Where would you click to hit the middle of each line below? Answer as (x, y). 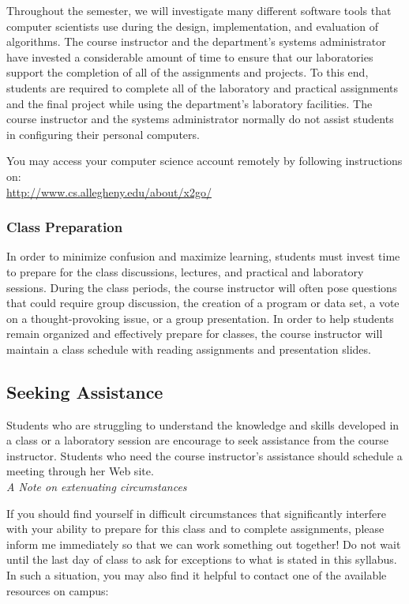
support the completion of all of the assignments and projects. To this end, (188, 72)
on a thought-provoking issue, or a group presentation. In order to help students (200, 318)
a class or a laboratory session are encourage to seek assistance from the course (197, 440)
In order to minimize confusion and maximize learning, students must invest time (203, 256)
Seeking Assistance (85, 391)
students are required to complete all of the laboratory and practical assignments (203, 87)
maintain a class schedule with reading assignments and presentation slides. (189, 349)
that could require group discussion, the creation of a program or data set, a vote (203, 303)
